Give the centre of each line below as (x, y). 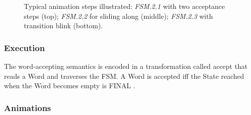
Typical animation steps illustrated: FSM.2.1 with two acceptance (125, 6)
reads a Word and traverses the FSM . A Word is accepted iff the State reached (124, 76)
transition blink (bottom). (63, 26)
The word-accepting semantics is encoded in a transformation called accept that (126, 66)
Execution (25, 47)
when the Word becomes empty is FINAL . (70, 86)
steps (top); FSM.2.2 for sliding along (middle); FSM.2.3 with (119, 16)
